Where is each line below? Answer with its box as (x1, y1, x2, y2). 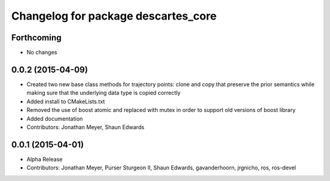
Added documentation (26, 115, 83, 122)
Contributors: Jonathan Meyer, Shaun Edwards (26, 123, 145, 131)
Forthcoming (11, 32, 62, 43)
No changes (26, 49, 57, 56)
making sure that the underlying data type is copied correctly (26, 89, 181, 97)
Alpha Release (26, 155, 63, 163)
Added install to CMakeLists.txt (26, 98, 105, 105)
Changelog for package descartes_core (11, 9, 217, 23)
